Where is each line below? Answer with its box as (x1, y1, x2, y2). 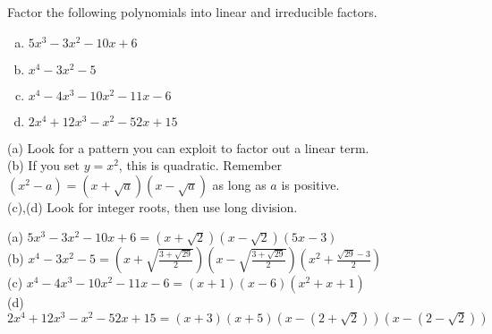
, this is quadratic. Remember (118, 156, 282, 175)
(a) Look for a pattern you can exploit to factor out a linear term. (7, 138, 369, 157)
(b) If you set (7, 156, 80, 175)
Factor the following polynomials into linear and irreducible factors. (7, 3, 377, 21)
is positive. (281, 175, 340, 193)
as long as (212, 175, 267, 193)
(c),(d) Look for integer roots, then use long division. (7, 197, 298, 216)
